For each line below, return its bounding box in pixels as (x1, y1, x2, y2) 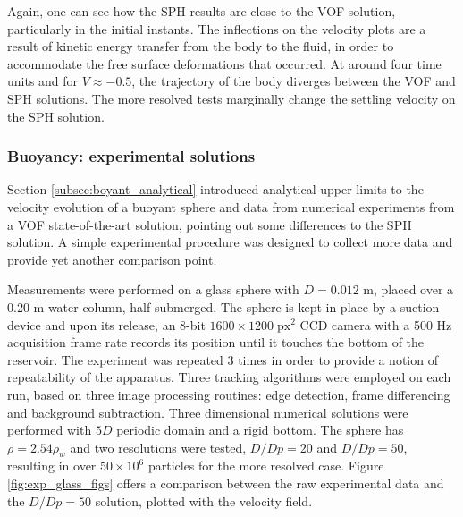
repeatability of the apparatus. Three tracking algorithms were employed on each (7, 368, 451, 386)
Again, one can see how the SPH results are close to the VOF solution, (7, 2, 396, 20)
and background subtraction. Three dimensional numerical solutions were (7, 403, 408, 421)
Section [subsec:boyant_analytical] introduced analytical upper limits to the (7, 180, 424, 199)
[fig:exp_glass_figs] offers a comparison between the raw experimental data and (7, 474, 444, 493)
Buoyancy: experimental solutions (7, 145, 256, 167)
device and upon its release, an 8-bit (7, 315, 206, 334)
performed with (7, 420, 92, 439)
